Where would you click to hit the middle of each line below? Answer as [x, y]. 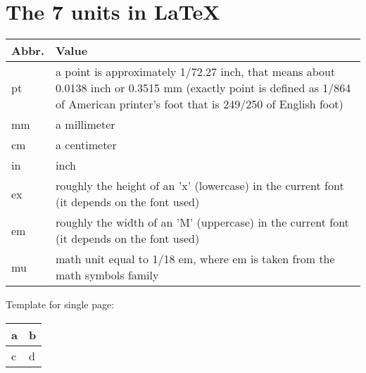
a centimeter [86, 145]
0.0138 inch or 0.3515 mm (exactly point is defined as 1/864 [203, 88]
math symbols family [107, 275]
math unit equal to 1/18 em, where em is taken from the [195, 259]
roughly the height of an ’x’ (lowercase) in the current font [200, 186]
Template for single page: [60, 304]
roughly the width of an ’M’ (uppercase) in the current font [202, 222]
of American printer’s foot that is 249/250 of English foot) [200, 104]
